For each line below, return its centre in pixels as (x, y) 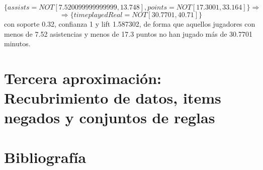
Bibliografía (45, 157)
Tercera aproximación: (83, 78)
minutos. (17, 44)
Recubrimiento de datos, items (113, 98)
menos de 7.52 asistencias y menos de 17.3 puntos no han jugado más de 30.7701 (128, 33)
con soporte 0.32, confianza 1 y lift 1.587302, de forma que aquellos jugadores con (130, 24)
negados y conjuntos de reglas (110, 117)
